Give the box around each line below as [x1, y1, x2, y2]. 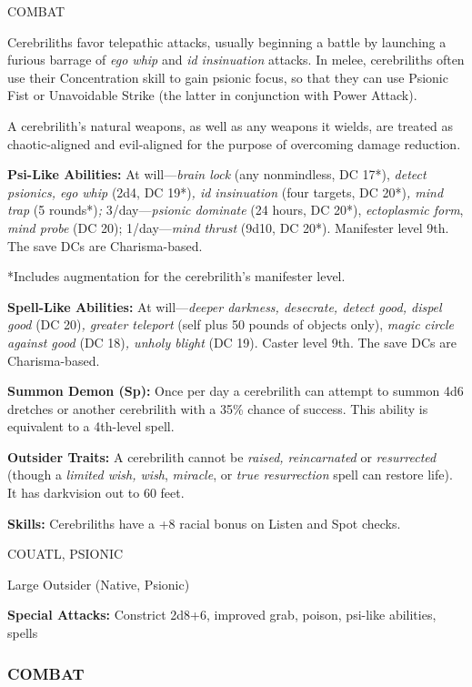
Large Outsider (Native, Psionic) [7, 574, 190, 593]
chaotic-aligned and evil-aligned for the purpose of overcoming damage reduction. [7, 134, 461, 153]
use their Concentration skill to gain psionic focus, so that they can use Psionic [7, 67, 448, 86]
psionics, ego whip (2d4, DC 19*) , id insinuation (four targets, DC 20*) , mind [7, 182, 444, 201]
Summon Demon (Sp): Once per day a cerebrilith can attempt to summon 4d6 [7, 381, 464, 400]
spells [7, 623, 38, 642]
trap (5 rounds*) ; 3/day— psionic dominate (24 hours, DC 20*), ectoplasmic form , [7, 200, 464, 219]
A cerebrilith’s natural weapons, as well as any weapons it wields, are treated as [7, 116, 453, 135]
